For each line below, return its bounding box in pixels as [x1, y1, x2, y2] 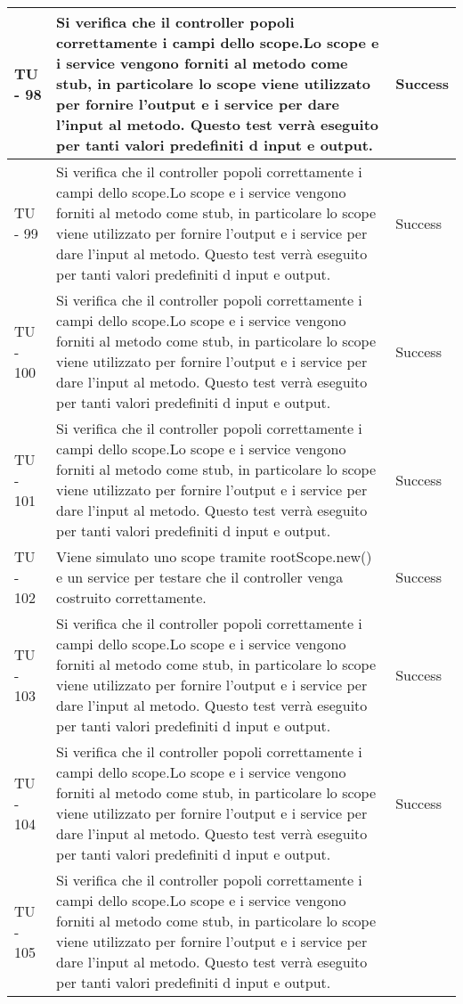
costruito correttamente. [56, 587, 207, 608]
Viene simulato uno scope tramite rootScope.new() [56, 546, 372, 567]
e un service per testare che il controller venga [56, 567, 344, 587]
